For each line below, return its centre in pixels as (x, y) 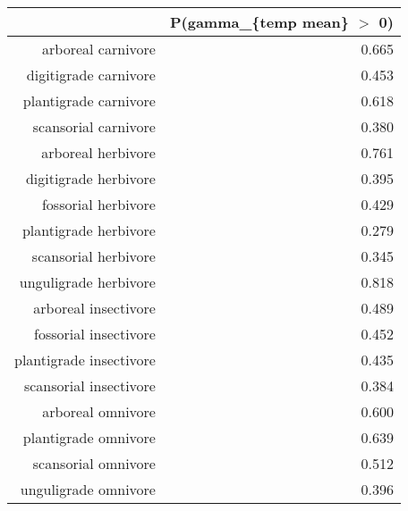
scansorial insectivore (89, 385)
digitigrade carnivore (91, 75)
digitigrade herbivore (90, 178)
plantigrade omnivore (89, 437)
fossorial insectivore (95, 334)
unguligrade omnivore (88, 489)
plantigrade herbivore (89, 230)
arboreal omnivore (99, 411)
